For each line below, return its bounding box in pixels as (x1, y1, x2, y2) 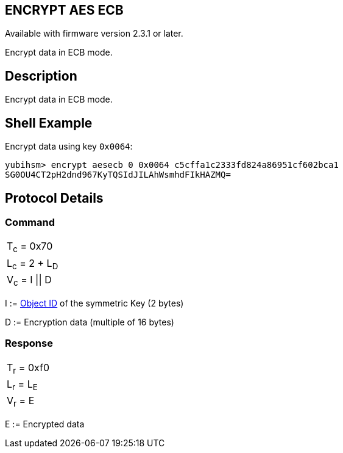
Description (5, 68, 77, 84)
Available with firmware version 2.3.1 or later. (5, 28, 183, 39)
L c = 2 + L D (7, 256, 58, 271)
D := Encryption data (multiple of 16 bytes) (5, 316, 174, 327)
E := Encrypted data (5, 419, 85, 430)
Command (5, 216, 55, 228)
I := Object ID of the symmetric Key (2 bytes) (5, 297, 184, 308)
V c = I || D (7, 273, 52, 288)
